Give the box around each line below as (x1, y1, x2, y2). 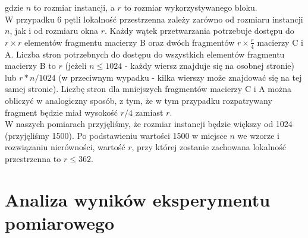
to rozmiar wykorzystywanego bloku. (124, 1, 257, 13)
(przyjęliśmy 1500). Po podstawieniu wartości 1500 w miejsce (5, 129, 227, 141)
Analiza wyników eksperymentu (5, 187, 271, 211)
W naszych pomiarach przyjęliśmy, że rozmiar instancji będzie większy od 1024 (5, 118, 293, 130)
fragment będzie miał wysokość (5, 106, 118, 118)
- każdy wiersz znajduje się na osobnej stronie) (124, 59, 295, 72)
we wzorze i (237, 129, 280, 141)
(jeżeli (65, 59, 87, 72)
